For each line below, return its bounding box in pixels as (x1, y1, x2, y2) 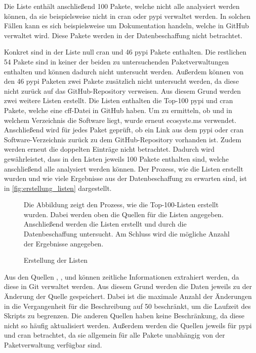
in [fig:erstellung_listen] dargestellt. (4, 182, 112, 193)
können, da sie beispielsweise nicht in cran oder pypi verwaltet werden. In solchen (4, 10, 251, 21)
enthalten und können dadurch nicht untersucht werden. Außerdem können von (4, 66, 244, 76)
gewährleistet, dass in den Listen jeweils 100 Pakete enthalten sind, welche (4, 153, 229, 164)
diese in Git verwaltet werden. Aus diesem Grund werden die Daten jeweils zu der (4, 281, 252, 292)
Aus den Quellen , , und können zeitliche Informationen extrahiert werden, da (4, 271, 239, 282)
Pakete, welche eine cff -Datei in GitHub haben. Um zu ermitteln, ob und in (4, 105, 232, 115)
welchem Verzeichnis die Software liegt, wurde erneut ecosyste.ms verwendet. (4, 115, 237, 125)
